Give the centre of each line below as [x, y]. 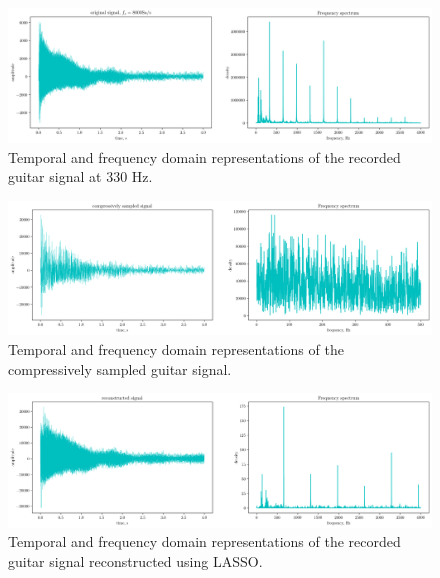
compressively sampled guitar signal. [120, 368]
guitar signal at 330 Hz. [80, 176]
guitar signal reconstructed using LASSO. [135, 560]
